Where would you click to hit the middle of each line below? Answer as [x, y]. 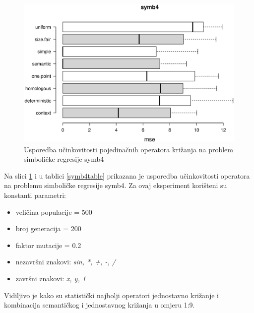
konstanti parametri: [35, 195]
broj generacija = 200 [48, 228]
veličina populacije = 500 [54, 212]
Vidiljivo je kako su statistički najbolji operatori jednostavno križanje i [111, 295]
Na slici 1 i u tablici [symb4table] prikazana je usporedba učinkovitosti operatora [127, 175]
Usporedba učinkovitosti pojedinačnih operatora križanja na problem [128, 149]
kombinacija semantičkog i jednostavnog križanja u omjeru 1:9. [99, 305]
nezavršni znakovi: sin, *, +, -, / [66, 262]
